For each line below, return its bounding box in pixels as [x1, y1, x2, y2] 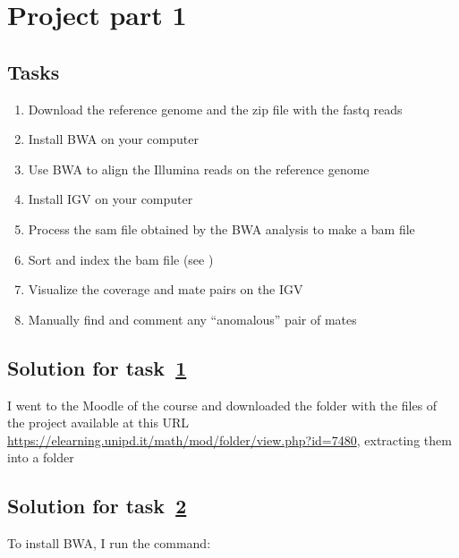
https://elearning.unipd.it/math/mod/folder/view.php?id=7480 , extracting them [7, 430, 452, 449]
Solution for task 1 [7, 353, 187, 381]
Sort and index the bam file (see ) [28, 249, 214, 268]
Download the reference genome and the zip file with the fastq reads [28, 99, 403, 118]
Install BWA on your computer [28, 130, 199, 148]
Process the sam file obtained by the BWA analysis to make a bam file [28, 219, 415, 238]
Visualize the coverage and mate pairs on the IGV [28, 280, 303, 299]
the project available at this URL [7, 413, 190, 432]
